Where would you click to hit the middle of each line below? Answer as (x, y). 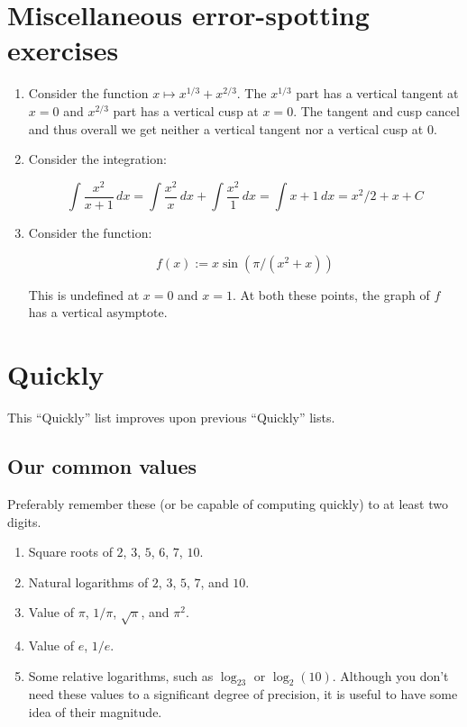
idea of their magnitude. (95, 712)
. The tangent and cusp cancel (376, 110)
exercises (63, 50)
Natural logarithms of (88, 582)
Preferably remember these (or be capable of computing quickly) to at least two (228, 503)
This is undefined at (84, 294)
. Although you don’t (390, 675)
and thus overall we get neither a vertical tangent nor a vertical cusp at (226, 128)
